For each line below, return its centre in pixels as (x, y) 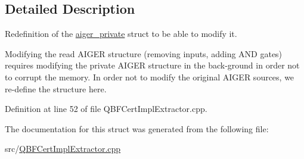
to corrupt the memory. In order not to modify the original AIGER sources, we (150, 77)
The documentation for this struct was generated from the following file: (137, 128)
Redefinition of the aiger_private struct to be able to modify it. (121, 34)
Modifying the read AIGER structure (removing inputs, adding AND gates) (144, 53)
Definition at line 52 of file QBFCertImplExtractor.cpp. (106, 109)
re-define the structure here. (56, 88)
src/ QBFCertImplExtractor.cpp (63, 149)
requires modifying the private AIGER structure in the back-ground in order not (152, 65)
